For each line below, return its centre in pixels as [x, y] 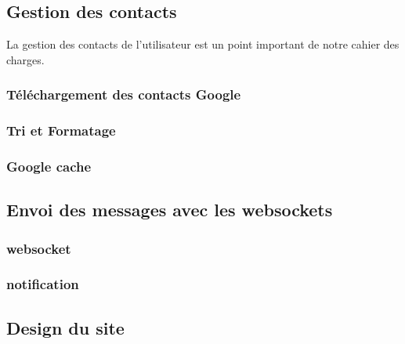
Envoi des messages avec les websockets [170, 210]
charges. [25, 59]
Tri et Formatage [61, 130]
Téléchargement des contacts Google [124, 94]
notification [43, 284]
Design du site [65, 327]
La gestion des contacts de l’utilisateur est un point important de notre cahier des [203, 44]
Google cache [49, 166]
